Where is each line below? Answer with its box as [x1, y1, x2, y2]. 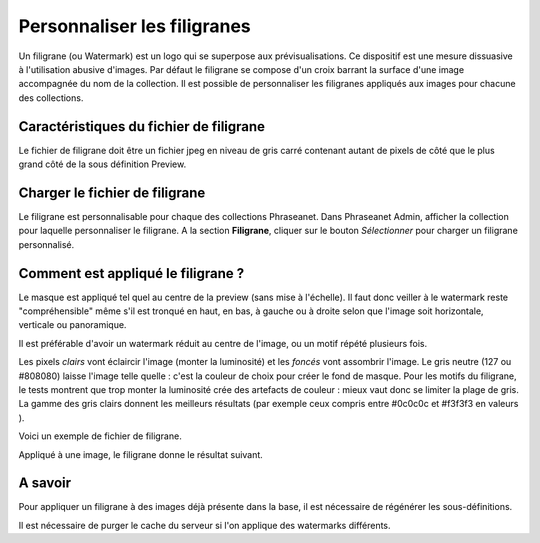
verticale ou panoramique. [18, 319, 127, 331]
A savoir [18, 475, 72, 492]
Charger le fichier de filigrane [18, 184, 206, 201]
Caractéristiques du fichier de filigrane [18, 118, 265, 135]
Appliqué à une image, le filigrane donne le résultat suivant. [18, 448, 264, 460]
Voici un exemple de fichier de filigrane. [18, 430, 182, 442]
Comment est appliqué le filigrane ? [18, 265, 245, 282]
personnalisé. [18, 238, 75, 250]
